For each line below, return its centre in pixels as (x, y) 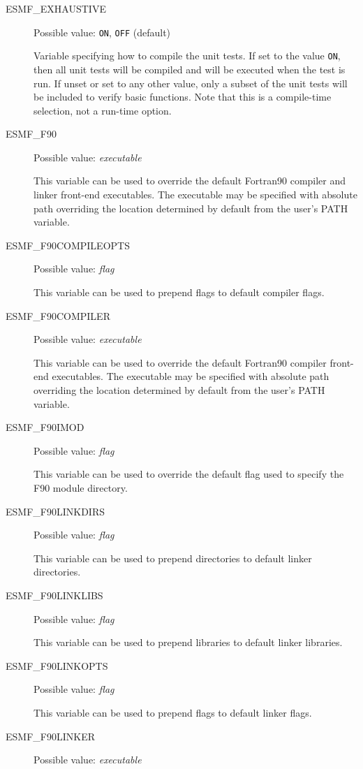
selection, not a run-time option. (103, 110)
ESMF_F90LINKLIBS (54, 595)
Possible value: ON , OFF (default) (102, 32)
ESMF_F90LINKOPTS (57, 665)
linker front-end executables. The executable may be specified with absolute (195, 195)
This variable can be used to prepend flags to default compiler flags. (179, 292)
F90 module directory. (81, 487)
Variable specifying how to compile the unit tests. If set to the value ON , (187, 56)
